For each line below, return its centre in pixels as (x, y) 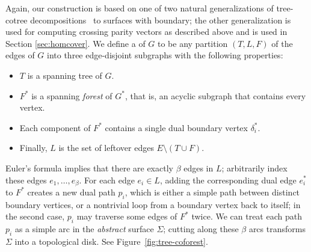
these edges (26, 180)
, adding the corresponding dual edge (228, 180)
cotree (17, 20)
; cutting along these (201, 229)
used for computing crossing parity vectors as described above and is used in (146, 32)
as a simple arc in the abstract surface (84, 229)
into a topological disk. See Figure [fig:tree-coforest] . (111, 241)
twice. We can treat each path (247, 216)
